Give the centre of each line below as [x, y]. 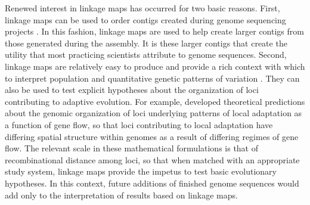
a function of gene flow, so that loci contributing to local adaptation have [139, 124]
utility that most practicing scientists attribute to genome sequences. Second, [146, 55]
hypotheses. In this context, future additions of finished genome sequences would [152, 183]
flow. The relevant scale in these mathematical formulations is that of [132, 148]
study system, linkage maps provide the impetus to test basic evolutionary [141, 171]
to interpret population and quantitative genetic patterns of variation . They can [152, 78]
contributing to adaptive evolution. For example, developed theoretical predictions [155, 101]
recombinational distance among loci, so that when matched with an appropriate [152, 159]
